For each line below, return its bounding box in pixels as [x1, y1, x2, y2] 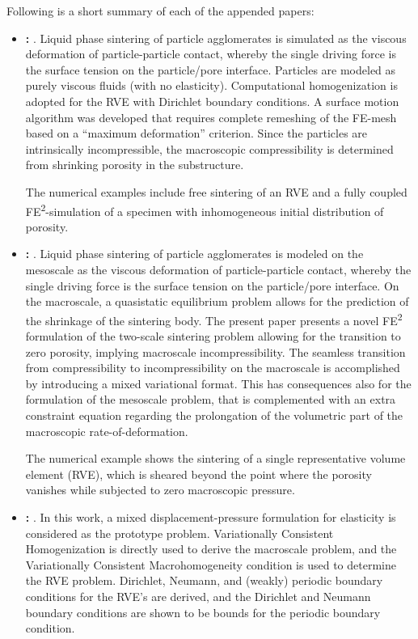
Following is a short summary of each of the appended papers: [6, 2, 315, 19]
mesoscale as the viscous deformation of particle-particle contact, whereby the [25, 260, 412, 277]
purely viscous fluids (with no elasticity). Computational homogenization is [25, 77, 398, 94]
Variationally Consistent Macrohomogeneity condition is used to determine [25, 556, 396, 573]
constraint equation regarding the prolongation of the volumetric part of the [25, 406, 403, 423]
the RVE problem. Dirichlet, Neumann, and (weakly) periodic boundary [25, 572, 383, 589]
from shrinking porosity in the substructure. [25, 156, 244, 173]
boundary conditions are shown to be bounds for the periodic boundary [25, 603, 381, 620]
